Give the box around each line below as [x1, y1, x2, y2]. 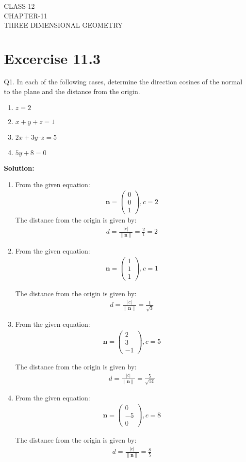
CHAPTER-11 [4, 10, 48, 20]
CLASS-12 [4, 1, 35, 11]
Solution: [4, 163, 34, 173]
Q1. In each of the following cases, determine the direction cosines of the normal [4, 76, 243, 86]
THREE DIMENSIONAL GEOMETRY [4, 20, 123, 30]
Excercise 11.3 [4, 48, 101, 68]
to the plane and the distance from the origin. [4, 86, 140, 96]
